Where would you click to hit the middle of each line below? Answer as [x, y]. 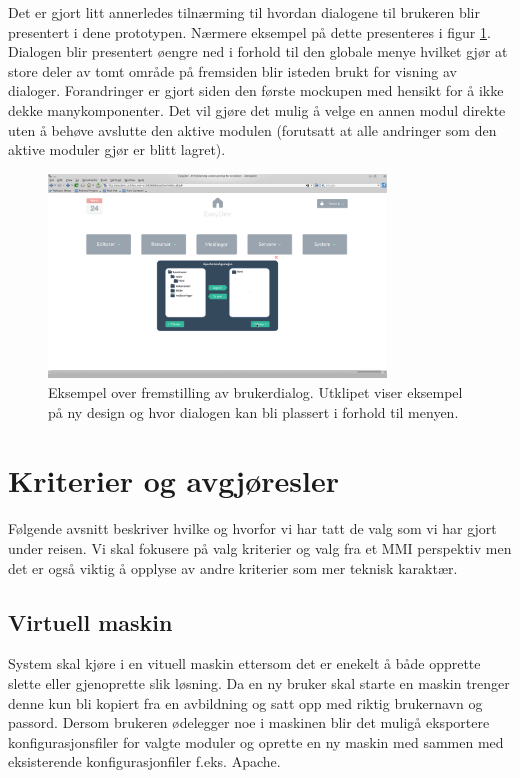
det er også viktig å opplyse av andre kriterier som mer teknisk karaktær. [233, 567]
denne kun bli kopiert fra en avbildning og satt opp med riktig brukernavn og [245, 702]
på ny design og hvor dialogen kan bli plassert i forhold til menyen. [253, 411]
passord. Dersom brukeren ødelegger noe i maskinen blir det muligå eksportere [249, 722]
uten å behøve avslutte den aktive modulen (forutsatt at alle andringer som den [252, 129]
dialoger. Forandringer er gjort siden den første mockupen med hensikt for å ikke [256, 90]
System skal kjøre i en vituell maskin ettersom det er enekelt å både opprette [244, 663]
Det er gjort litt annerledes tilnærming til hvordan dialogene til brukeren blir [244, 12]
